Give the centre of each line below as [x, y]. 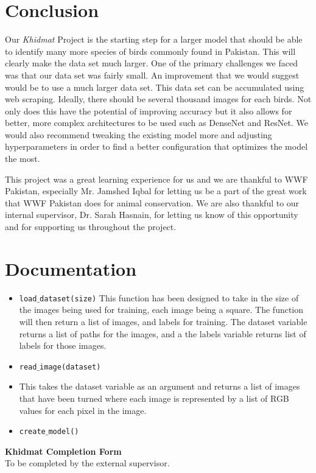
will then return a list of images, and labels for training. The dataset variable [163, 321]
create [32, 432]
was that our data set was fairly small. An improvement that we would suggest [152, 75]
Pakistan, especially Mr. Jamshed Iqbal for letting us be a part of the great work [156, 191]
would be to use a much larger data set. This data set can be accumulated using [155, 87]
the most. [23, 159]
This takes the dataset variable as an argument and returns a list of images [160, 386]
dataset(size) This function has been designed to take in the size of [169, 297]
